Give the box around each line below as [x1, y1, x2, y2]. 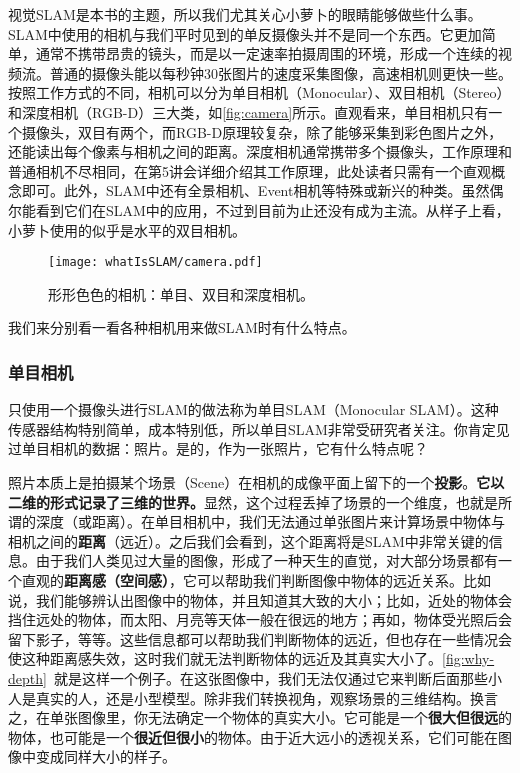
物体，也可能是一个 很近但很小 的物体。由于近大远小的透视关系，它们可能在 [8, 726, 498, 747]
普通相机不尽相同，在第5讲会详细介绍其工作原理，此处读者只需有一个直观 [8, 160, 491, 181]
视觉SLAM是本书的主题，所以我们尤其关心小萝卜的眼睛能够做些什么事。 [8, 4, 482, 24]
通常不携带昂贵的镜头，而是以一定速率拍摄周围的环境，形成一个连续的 [35, 43, 498, 64]
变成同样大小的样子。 [35, 746, 176, 767]
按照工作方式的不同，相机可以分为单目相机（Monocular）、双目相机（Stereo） [8, 82, 511, 103]
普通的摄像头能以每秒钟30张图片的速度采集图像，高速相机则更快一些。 [49, 62, 512, 83]
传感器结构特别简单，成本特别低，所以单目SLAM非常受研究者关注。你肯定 [8, 418, 496, 439]
